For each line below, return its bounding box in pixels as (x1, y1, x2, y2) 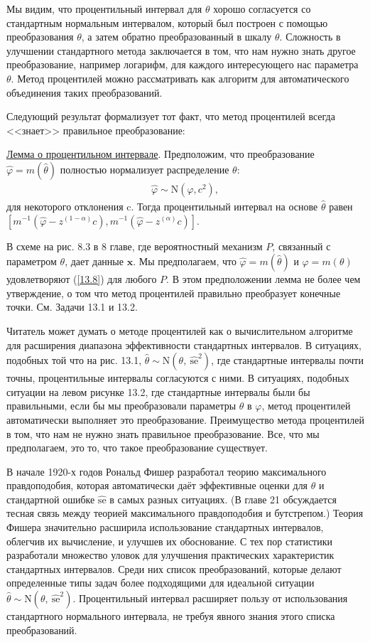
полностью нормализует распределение (60, 161, 229, 176)
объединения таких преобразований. (6, 85, 163, 100)
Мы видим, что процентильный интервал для (6, 1, 202, 16)
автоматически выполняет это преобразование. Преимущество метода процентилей (6, 412, 364, 427)
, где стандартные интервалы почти (211, 353, 364, 368)
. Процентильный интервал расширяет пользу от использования (72, 591, 348, 606)
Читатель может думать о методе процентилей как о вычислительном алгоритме (6, 323, 353, 338)
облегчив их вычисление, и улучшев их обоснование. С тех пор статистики (6, 533, 332, 548)
